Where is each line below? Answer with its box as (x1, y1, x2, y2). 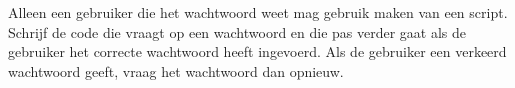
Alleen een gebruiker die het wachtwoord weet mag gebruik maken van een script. (8, 2, 508, 22)
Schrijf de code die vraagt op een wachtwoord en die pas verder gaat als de (8, 21, 467, 42)
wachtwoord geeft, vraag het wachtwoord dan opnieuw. (8, 60, 344, 81)
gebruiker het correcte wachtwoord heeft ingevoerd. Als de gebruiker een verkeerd (8, 41, 507, 62)
